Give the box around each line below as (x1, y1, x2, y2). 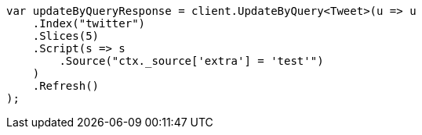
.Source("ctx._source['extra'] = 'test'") (59, 55, 324, 67)
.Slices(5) (32, 30, 100, 42)
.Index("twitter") (32, 17, 146, 30)
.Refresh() (32, 80, 100, 92)
